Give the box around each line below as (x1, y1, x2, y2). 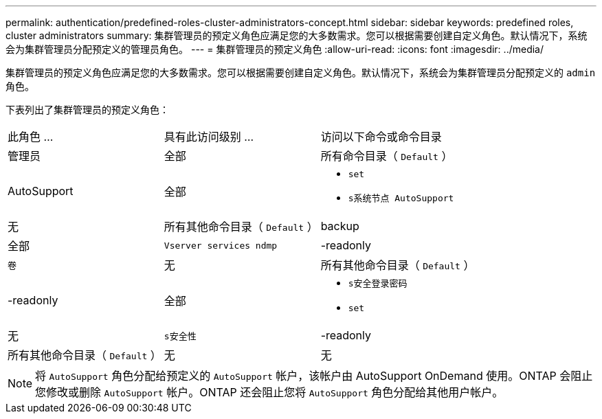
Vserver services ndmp (164, 240, 278, 251)
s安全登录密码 (348, 278, 408, 288)
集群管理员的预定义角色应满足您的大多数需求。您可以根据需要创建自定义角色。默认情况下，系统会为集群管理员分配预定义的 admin (5, 67, 596, 78)
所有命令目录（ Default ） (320, 149, 453, 163)
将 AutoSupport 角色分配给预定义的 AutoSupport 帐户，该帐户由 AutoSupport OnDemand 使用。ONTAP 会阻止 (35, 369, 593, 383)
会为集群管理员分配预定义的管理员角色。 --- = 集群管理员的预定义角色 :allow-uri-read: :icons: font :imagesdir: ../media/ (5, 43, 544, 55)
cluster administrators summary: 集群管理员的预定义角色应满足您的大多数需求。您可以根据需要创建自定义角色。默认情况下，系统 (5, 30, 588, 41)
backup (320, 219, 359, 233)
